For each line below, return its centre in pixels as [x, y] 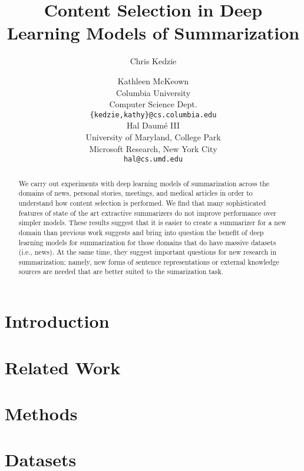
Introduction [57, 321]
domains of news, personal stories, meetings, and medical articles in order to [136, 193]
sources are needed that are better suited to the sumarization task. [121, 271]
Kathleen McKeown [153, 80]
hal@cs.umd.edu [153, 159]
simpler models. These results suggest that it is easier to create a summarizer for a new [152, 223]
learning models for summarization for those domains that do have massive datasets [147, 242]
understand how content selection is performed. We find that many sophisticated [142, 202]
